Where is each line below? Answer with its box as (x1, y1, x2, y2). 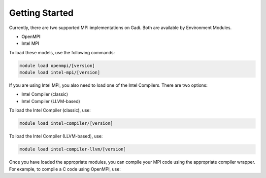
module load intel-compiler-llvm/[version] (19, 146, 127, 152)
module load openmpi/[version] (19, 63, 96, 69)
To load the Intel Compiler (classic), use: (9, 107, 91, 113)
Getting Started (9, 7, 74, 18)
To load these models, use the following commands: (9, 49, 115, 55)
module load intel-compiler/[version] (19, 121, 113, 126)
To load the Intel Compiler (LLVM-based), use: (9, 133, 103, 139)
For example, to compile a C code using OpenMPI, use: (9, 166, 121, 172)
